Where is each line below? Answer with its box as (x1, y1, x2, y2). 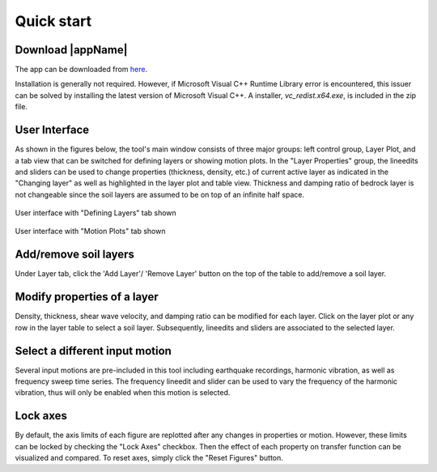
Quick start (15, 12, 92, 30)
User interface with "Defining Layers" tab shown (15, 208, 177, 218)
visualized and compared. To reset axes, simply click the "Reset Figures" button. (15, 453, 283, 463)
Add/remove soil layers (15, 248, 135, 262)
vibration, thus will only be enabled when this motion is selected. (15, 388, 231, 398)
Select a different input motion (15, 344, 172, 358)
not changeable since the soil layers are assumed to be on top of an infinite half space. (15, 189, 305, 199)
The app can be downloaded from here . (15, 65, 148, 74)
